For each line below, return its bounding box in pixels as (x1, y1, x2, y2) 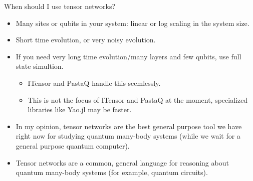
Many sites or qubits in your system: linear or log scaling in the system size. (16, 17, 249, 28)
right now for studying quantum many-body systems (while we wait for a (16, 131, 240, 141)
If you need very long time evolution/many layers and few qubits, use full (16, 51, 241, 61)
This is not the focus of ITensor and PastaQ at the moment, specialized (28, 94, 248, 105)
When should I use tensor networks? (4, 1, 116, 11)
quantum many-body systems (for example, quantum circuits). (16, 167, 208, 178)
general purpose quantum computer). (16, 140, 130, 151)
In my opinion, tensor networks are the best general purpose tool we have (16, 121, 242, 131)
